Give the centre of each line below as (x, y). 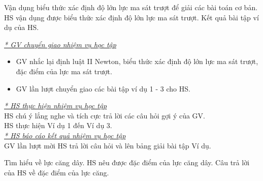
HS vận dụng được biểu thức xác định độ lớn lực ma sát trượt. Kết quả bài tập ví (131, 17)
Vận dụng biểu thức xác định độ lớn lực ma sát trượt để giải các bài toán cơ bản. (131, 7)
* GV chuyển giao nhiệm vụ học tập (60, 44)
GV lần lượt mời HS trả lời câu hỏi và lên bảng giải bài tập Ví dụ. (108, 145)
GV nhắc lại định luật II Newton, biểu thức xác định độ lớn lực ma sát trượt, (137, 61)
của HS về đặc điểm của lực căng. (57, 172)
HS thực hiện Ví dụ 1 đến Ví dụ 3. (58, 125)
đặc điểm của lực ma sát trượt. (64, 71)
